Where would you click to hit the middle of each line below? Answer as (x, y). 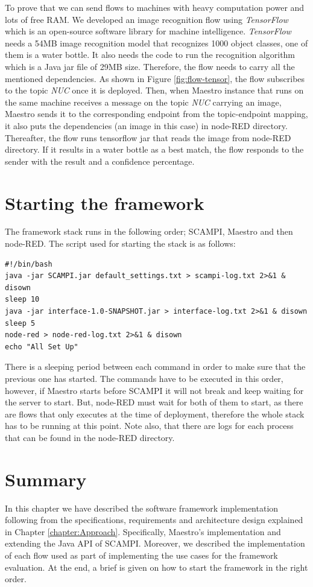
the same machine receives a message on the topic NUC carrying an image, (143, 102)
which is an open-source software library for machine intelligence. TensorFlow (148, 31)
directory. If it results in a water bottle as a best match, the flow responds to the (154, 149)
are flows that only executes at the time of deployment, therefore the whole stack (155, 414)
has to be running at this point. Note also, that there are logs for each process (149, 426)
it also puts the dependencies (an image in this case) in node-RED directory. (146, 125)
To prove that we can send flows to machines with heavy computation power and (155, 7)
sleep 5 (20, 323)
